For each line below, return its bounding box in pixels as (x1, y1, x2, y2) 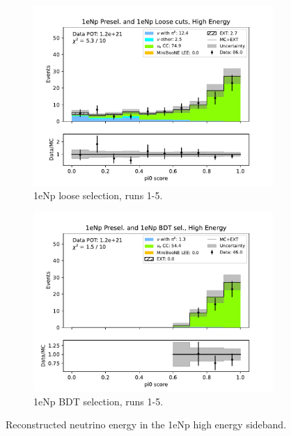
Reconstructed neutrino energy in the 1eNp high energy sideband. (6, 417, 287, 432)
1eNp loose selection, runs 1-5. (33, 187, 163, 202)
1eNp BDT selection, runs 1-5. (33, 394, 164, 408)
